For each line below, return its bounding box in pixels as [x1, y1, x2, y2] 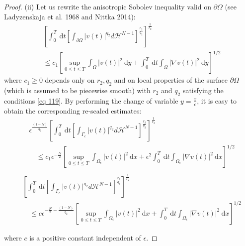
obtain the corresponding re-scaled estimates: [4, 105, 142, 116]
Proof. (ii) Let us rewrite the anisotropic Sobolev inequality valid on [4, 1, 211, 11]
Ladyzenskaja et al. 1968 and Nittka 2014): [4, 11, 136, 21]
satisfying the [182, 85, 224, 95]
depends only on [45, 75, 95, 85]
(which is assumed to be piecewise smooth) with [4, 85, 151, 95]
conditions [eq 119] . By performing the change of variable [4, 95, 178, 106]
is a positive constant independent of [29, 233, 141, 243]
